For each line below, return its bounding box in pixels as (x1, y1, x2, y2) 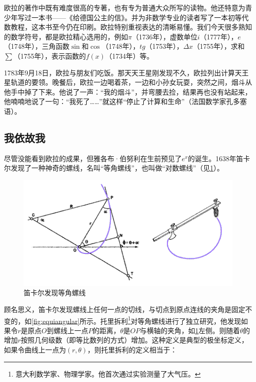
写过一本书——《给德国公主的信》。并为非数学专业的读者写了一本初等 (17, 12, 242, 22)
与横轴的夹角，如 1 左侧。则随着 (140, 325, 240, 335)
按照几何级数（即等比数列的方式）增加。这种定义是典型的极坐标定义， (21, 335, 249, 345)
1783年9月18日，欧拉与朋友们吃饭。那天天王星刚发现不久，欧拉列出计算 (4, 67, 235, 77)
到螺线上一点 (47, 325, 89, 335)
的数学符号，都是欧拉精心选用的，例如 (4, 31, 128, 41)
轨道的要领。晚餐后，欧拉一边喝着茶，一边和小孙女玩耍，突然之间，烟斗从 (10, 77, 252, 87)
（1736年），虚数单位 (131, 31, 197, 41)
